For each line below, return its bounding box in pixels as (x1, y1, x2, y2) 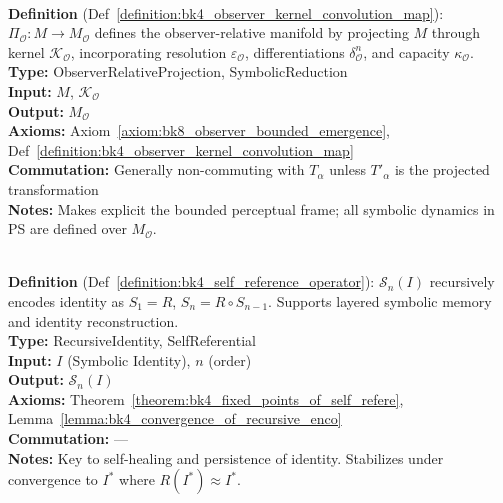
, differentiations (245, 41, 345, 62)
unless (329, 159, 366, 180)
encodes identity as (8, 290, 125, 311)
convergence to (8, 469, 98, 490)
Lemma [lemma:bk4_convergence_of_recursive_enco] (8, 408, 342, 429)
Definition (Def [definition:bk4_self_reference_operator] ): (8, 271, 375, 292)
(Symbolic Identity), (67, 349, 191, 370)
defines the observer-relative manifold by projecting (94, 22, 409, 43)
